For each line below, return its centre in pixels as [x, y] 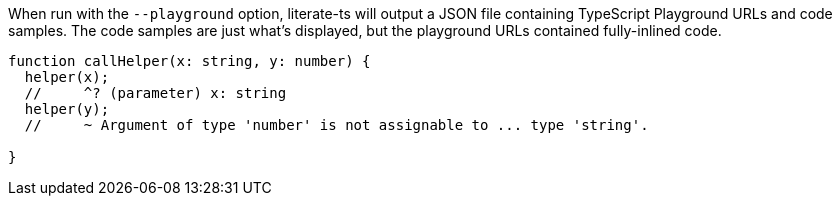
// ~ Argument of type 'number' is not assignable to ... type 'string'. [336, 125]
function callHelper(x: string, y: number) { [189, 61]
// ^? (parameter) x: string [155, 93]
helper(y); [67, 109]
